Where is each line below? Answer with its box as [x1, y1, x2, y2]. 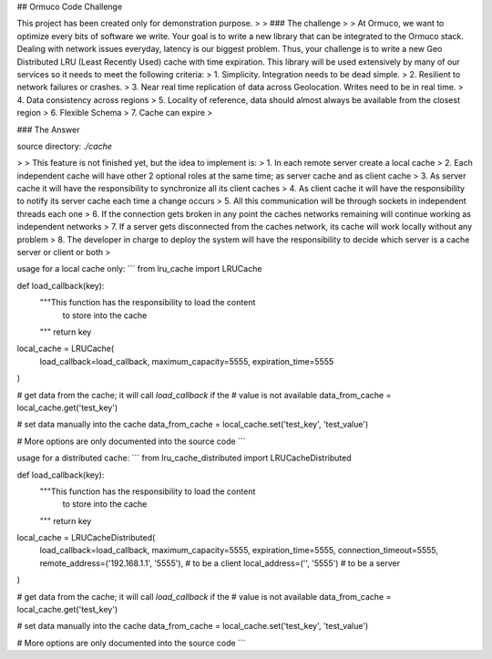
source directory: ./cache [16, 140, 113, 151]
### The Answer [16, 124, 80, 135]
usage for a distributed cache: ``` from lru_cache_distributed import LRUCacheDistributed [16, 452, 352, 464]
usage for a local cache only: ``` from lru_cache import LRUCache [16, 263, 262, 274]
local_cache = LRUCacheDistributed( [16, 532, 156, 543]
